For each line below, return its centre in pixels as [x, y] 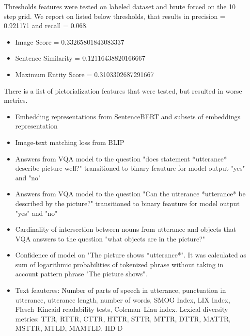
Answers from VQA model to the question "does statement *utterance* [121, 158]
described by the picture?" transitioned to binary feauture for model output [127, 203]
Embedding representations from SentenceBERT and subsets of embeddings [128, 116]
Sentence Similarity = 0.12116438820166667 [80, 58]
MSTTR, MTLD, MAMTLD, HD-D [69, 328]
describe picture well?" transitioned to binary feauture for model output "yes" [130, 168]
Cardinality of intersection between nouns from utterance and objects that [126, 229]
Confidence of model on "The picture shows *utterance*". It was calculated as [131, 255]
